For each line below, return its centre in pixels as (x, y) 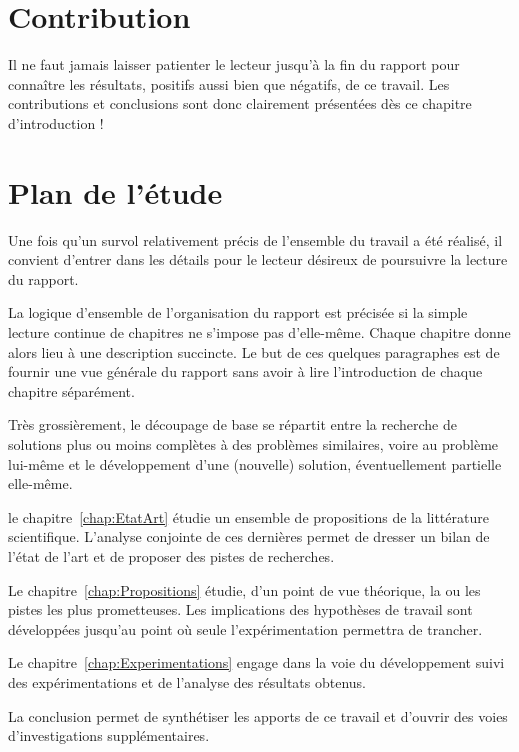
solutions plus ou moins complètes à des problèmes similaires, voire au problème (253, 443)
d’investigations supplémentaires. (109, 735)
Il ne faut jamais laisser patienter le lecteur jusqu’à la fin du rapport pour (234, 64)
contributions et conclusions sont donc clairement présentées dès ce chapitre (240, 103)
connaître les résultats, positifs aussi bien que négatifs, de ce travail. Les (229, 83)
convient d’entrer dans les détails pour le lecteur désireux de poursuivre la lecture (258, 259)
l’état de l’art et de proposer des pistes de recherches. (171, 555)
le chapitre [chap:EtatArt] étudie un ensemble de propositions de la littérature (248, 516)
